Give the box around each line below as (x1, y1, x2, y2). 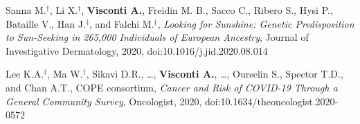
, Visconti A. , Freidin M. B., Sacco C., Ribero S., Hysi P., (81, 3, 333, 17)
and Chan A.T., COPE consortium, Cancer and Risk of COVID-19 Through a (6, 80, 338, 94)
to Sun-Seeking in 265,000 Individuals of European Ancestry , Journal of (6, 30, 309, 44)
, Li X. (49, 3, 78, 17)
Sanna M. (6, 3, 46, 17)
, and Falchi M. (89, 16, 154, 30)
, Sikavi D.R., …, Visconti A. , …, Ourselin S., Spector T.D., (86, 67, 343, 81)
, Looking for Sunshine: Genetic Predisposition (157, 16, 354, 30)
